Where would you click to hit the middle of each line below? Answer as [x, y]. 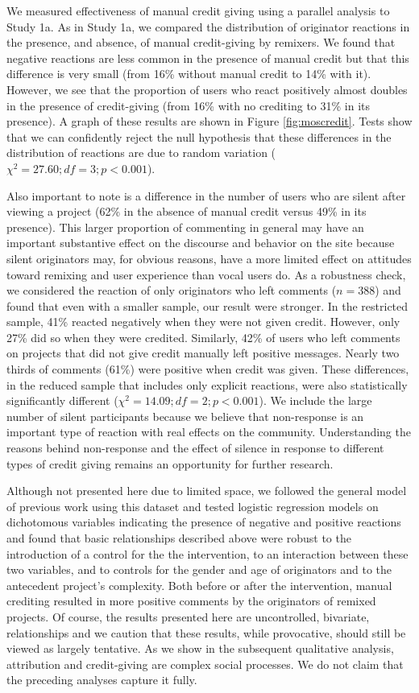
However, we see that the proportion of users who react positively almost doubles [207, 89]
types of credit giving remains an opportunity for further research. [170, 463]
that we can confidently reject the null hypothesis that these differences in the [199, 136]
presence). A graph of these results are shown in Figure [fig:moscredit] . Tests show [209, 121]
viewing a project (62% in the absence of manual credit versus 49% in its [187, 211]
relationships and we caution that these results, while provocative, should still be [206, 632]
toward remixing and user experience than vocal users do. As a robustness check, [206, 274]
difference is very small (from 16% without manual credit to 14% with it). [189, 74]
